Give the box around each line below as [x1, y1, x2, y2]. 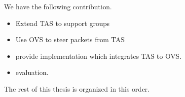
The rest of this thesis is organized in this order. [4, 83, 149, 94]
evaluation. [15, 67, 49, 77]
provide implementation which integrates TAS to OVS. [15, 50, 182, 61]
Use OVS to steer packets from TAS [15, 34, 125, 45]
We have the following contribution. [4, 1, 112, 11]
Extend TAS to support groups [15, 18, 110, 28]
